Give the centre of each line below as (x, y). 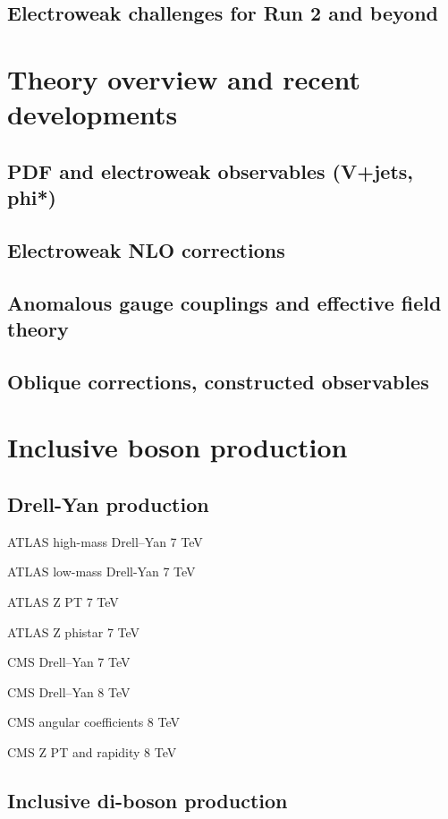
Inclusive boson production (178, 447)
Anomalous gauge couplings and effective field (224, 302)
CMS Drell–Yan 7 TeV (69, 662)
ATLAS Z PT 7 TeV (63, 602)
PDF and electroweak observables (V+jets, (210, 171)
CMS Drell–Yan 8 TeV (69, 691)
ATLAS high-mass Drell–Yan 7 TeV (105, 541)
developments (93, 114)
